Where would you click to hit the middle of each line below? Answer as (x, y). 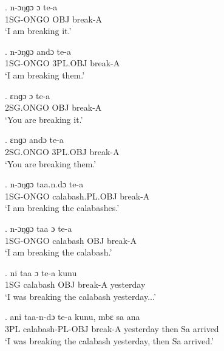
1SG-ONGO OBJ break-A (54, 19)
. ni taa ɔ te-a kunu (41, 272)
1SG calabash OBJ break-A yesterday (75, 284)
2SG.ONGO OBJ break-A (53, 107)
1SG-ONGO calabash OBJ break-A (71, 240)
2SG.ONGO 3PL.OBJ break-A (62, 151)
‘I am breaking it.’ (38, 31)
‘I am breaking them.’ (45, 75)
